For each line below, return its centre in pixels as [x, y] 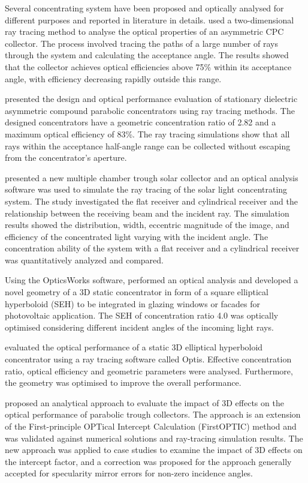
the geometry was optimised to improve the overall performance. [123, 382]
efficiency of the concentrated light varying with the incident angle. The [137, 236]
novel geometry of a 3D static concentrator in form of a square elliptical [137, 292]
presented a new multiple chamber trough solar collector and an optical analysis [152, 177]
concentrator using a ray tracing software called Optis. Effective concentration [148, 359]
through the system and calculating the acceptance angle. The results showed [147, 55]
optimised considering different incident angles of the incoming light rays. [139, 327]
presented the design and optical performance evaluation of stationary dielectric [151, 99]
